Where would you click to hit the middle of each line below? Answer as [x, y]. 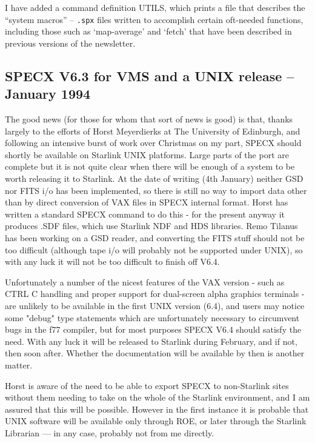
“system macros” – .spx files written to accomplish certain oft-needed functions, [154, 19]
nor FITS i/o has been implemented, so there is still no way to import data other [156, 190]
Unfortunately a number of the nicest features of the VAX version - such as [145, 281]
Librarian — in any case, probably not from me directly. [110, 432]
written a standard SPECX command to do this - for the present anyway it [145, 214]
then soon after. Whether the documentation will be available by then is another [155, 353]
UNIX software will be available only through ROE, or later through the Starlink [156, 421]
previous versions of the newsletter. [70, 43]
